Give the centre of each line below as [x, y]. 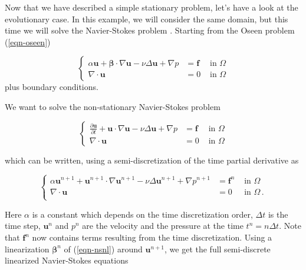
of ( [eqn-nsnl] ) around [103, 249]
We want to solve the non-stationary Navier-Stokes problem [113, 106]
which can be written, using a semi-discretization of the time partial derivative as [152, 160]
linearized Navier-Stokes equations [67, 260]
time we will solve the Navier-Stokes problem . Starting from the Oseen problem [150, 30]
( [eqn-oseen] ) [28, 41]
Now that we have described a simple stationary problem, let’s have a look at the [152, 7]
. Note [290, 226]
